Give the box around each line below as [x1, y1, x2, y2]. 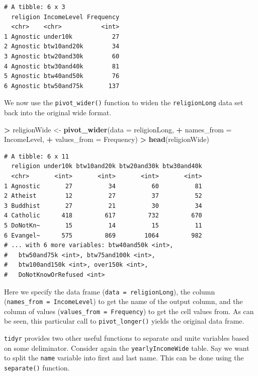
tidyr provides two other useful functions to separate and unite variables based [4, 333, 249, 343]
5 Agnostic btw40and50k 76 [4, 72, 120, 80]
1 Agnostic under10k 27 [4, 33, 120, 40]
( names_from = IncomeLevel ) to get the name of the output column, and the [4, 296, 243, 307]
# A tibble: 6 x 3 [4, 4, 65, 11]
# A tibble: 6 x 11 [4, 153, 69, 160]
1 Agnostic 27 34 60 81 [4, 182, 202, 190]
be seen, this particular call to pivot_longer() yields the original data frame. [4, 316, 244, 326]
